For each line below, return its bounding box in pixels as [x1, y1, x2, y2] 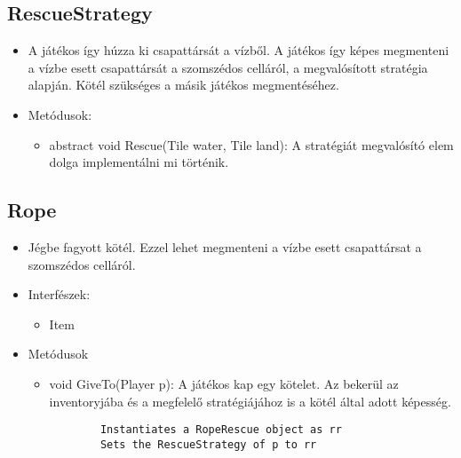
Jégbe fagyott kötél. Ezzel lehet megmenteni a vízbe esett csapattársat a [28, 237, 422, 256]
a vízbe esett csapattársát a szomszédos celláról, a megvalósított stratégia [28, 58, 428, 76]
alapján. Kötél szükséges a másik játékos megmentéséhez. [28, 75, 339, 94]
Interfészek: [28, 285, 91, 304]
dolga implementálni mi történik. [49, 153, 229, 171]
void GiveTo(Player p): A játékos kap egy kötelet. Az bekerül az [49, 374, 399, 392]
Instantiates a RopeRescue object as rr [99, 423, 342, 437]
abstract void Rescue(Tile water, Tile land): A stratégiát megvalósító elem [49, 135, 454, 154]
